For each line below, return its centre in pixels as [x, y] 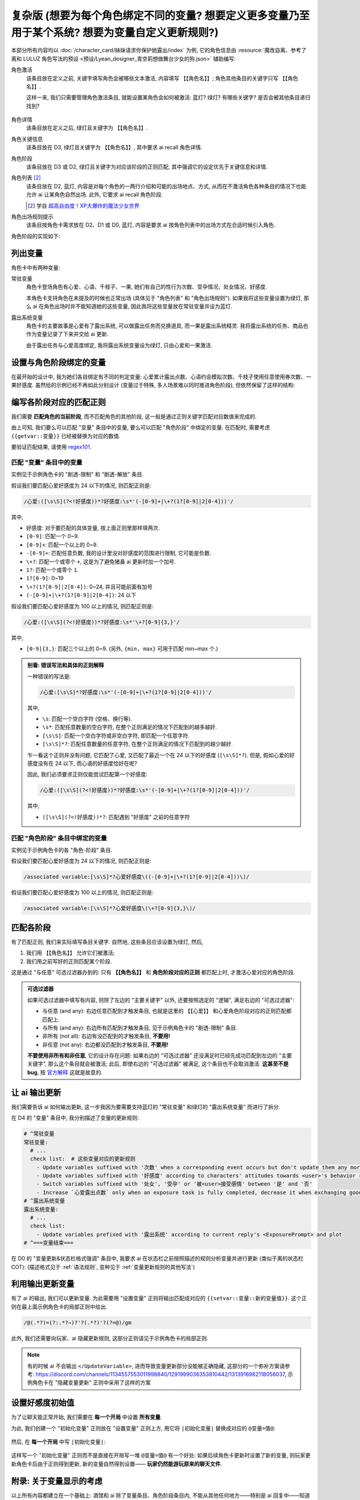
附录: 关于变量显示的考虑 [57, 1481]
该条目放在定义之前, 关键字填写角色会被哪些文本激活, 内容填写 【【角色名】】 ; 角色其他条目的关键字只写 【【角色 [162, 78]
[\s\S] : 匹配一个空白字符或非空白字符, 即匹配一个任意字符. [116, 736]
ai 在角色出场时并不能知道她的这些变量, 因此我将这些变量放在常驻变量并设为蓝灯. [133, 307]
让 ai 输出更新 [36, 1092]
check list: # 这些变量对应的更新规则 [83, 1159]
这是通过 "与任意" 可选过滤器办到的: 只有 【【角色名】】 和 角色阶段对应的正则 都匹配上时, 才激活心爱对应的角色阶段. [153, 972]
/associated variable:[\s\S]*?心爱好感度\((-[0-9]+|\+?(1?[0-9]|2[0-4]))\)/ [136, 877]
